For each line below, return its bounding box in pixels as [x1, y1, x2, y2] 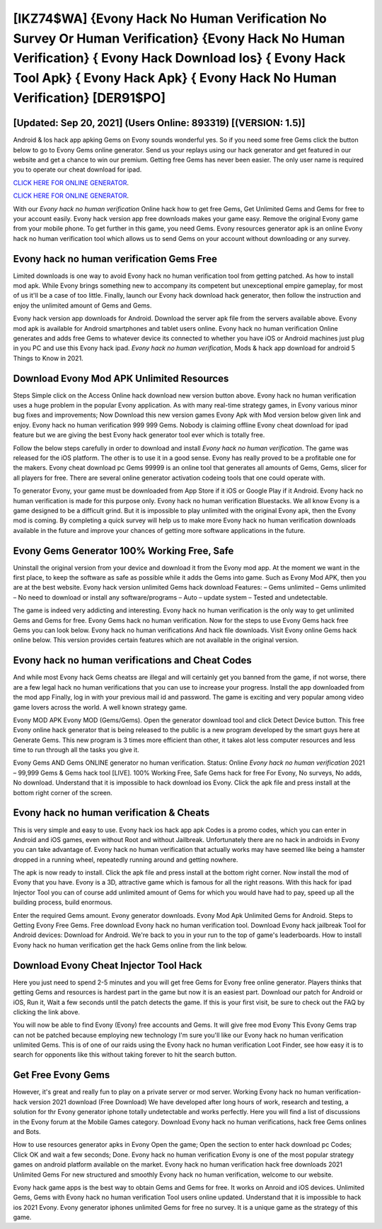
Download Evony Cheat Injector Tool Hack [13, 959, 202, 971]
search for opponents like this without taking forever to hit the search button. [13, 1050, 237, 1059]
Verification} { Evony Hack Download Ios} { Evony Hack [13, 50, 346, 67]
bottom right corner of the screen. [13, 788, 112, 797]
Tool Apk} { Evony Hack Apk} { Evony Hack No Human [13, 70, 337, 86]
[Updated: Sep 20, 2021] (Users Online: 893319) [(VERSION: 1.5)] [13, 117, 306, 129]
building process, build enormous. [13, 898, 113, 907]
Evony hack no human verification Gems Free [13, 252, 217, 265]
